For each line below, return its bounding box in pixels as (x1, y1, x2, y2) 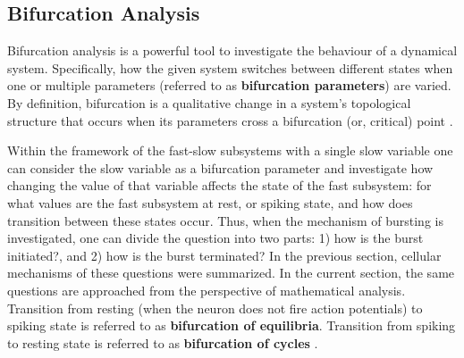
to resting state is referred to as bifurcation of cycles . (7, 333, 318, 352)
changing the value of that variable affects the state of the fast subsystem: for (7, 176, 432, 195)
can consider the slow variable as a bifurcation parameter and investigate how (7, 158, 434, 177)
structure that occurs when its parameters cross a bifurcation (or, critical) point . (7, 111, 453, 129)
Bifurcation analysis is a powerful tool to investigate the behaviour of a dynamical (7, 41, 458, 60)
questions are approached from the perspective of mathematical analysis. (7, 280, 406, 299)
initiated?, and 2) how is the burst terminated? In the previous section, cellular (7, 246, 442, 264)
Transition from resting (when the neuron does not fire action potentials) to (7, 298, 423, 317)
